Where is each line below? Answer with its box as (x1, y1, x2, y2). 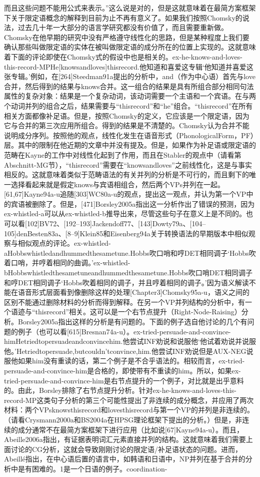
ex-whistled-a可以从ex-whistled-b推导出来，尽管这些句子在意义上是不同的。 (4, 208, 246, 219)
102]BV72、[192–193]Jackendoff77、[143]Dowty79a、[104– (26, 218, 206, 229)
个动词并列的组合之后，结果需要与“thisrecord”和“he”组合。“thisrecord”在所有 (4, 100, 253, 111)
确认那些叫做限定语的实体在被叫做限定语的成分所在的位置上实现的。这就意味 (4, 42, 256, 52)
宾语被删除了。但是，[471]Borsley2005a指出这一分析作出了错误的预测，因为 (10, 198, 255, 209)
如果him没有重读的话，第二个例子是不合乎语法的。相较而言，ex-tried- (17, 355, 245, 366)
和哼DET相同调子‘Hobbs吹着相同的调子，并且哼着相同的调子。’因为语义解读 (4, 277, 249, 287)
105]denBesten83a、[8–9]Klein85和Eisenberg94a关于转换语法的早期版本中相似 (4, 228, 248, 238)
